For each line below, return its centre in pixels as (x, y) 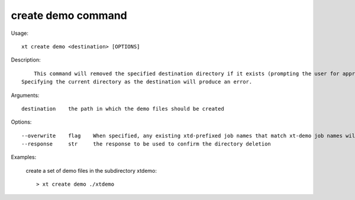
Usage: (20, 33)
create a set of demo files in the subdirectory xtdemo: (91, 170)
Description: (26, 60)
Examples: (24, 157)
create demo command (69, 15)
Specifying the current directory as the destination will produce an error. (137, 82)
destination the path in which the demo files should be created (123, 109)
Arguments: (25, 95)
